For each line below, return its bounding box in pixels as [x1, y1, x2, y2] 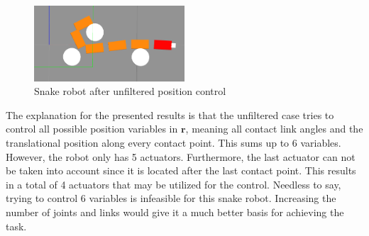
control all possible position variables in [6, 121, 178, 136]
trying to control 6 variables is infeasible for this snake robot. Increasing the [6, 191, 336, 206]
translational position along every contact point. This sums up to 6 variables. [6, 135, 341, 150]
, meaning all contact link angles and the [185, 121, 363, 136]
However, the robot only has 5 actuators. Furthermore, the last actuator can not [6, 149, 356, 164]
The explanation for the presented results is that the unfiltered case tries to [6, 107, 334, 122]
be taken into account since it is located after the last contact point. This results [6, 163, 356, 178]
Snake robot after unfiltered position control [34, 84, 226, 99]
